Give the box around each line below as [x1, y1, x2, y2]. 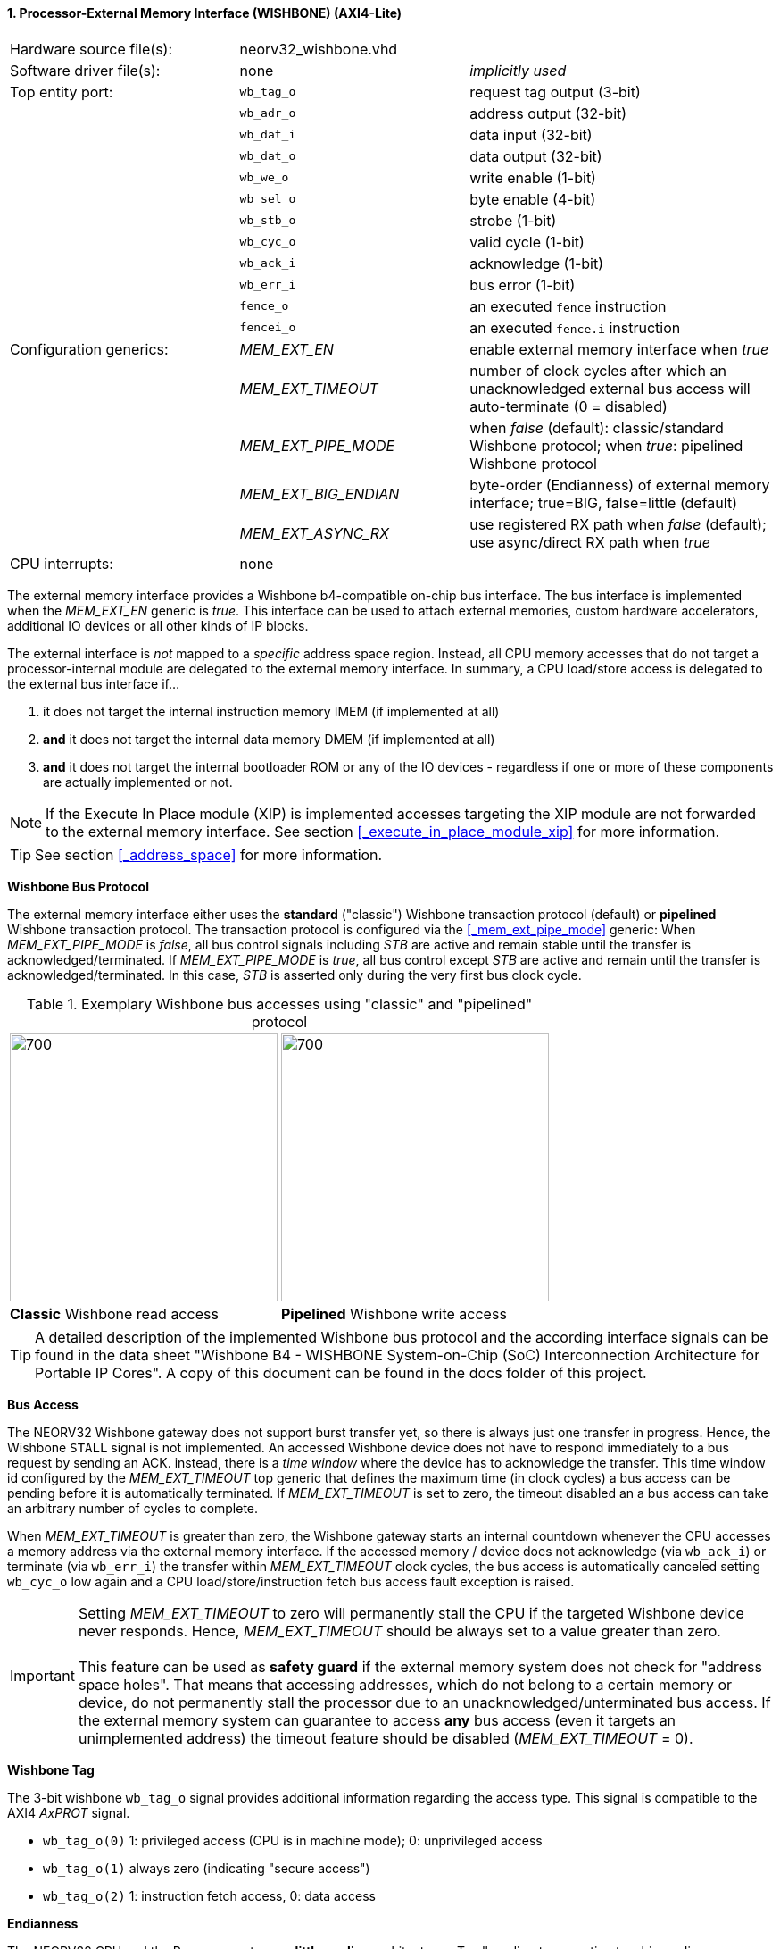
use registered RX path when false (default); [469, 514, 767, 533]
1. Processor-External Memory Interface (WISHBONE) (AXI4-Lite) [7, 5, 402, 21]
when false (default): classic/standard [469, 418, 724, 437]
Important [10, 1666, 75, 1685]
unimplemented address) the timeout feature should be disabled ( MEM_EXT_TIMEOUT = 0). [78, 1728, 693, 1747]
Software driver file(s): [10, 61, 161, 79]
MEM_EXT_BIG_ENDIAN [239, 484, 400, 503]
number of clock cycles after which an [469, 361, 726, 380]
